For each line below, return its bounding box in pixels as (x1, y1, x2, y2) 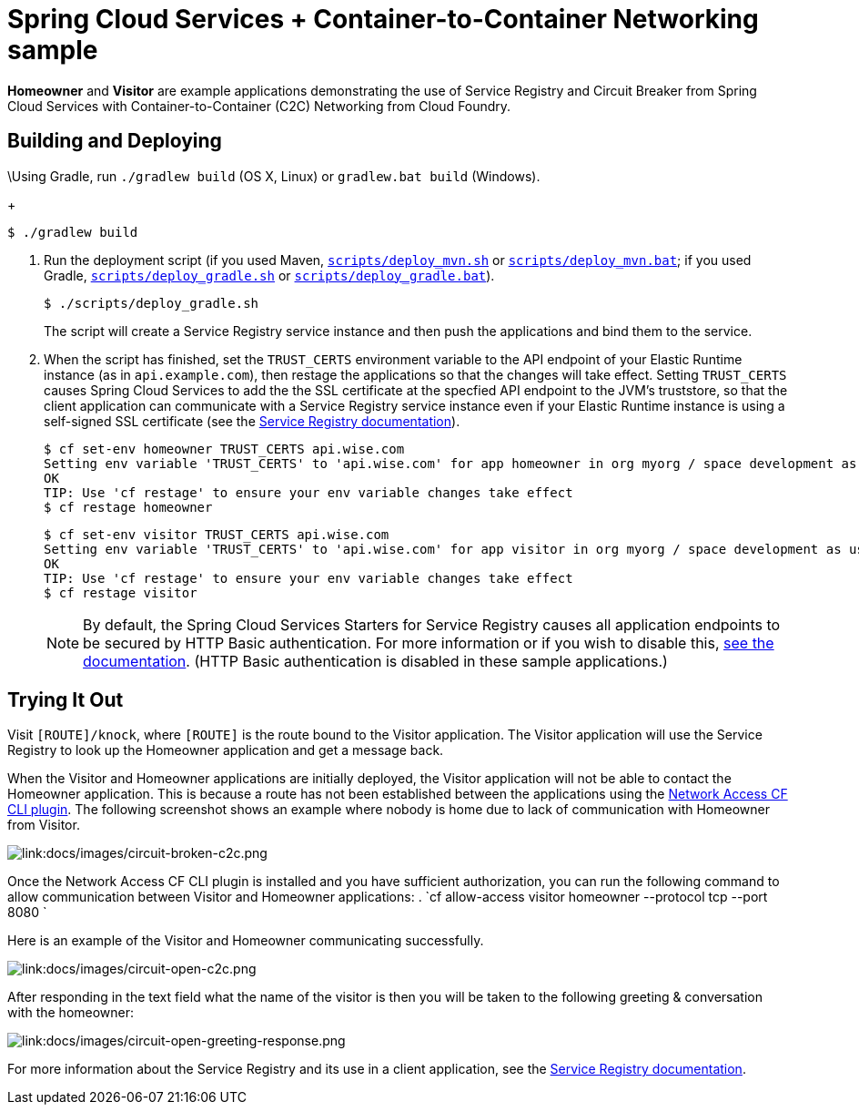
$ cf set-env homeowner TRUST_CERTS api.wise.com (44, 441, 405, 456)
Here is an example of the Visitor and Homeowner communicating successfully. (7, 933, 484, 949)
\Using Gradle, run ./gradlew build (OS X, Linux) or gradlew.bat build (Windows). (7, 168, 541, 184)
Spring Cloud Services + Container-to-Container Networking (7, 4, 759, 35)
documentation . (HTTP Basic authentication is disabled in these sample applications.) (83, 651, 668, 670)
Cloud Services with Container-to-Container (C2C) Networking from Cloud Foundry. (7, 97, 511, 114)
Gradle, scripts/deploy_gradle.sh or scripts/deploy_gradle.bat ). (44, 267, 495, 283)
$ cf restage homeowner (44, 499, 213, 515)
